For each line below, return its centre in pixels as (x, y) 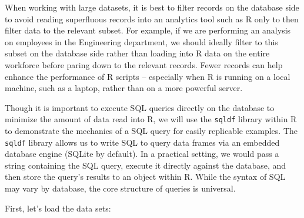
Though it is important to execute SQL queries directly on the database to (140, 107)
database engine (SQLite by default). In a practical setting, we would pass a (142, 154)
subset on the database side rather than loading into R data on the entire (137, 53)
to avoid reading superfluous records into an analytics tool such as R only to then (152, 19)
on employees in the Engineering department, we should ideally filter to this (141, 41)
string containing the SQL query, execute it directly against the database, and (146, 165)
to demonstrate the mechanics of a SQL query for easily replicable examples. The (151, 130)
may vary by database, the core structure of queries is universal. (120, 188)
